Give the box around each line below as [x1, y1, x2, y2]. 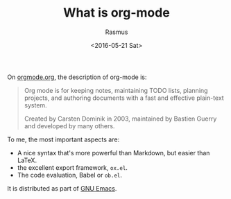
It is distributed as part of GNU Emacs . [7, 184, 117, 192]
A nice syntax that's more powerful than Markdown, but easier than [17, 148, 210, 157]
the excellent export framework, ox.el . [17, 163, 128, 171]
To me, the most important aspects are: [7, 135, 120, 144]
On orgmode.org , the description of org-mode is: [7, 73, 147, 81]
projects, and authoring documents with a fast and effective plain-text [24, 94, 224, 102]
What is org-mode [63, 5, 170, 21]
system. [24, 101, 47, 109]
